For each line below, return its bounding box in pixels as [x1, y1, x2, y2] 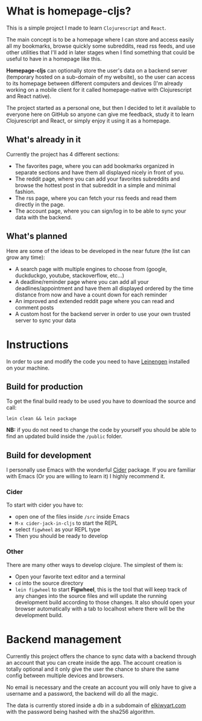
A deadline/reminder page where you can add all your [14, 278, 149, 285]
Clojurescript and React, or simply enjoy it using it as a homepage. [6, 117, 171, 124]
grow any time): [6, 254, 45, 261]
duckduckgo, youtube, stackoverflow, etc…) [14, 272, 125, 279]
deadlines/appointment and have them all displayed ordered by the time [14, 284, 194, 292]
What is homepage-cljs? [6, 4, 131, 18]
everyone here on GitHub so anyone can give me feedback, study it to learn [6, 111, 195, 118]
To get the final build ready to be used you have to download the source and [6, 397, 196, 405]
